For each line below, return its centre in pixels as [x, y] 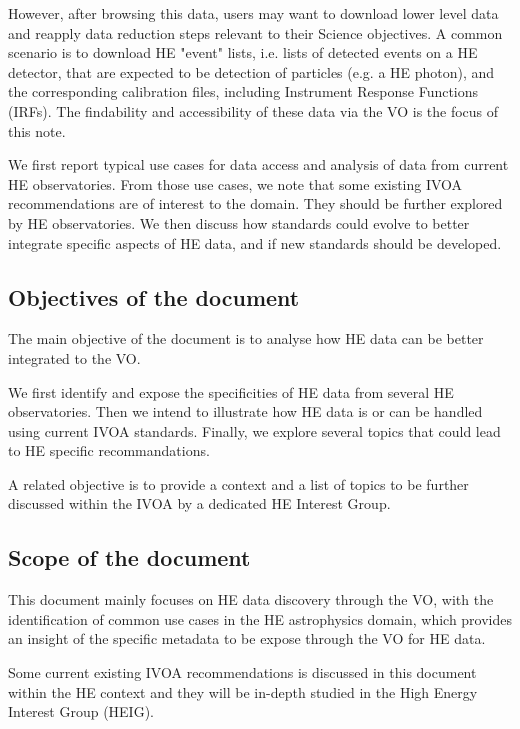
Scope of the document [129, 557]
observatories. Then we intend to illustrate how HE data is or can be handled [245, 411]
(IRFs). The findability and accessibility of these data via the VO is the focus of [253, 110]
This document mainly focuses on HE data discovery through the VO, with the [251, 599]
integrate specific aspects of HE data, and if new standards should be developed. [255, 242]
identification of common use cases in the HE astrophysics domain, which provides [260, 618]
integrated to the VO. [74, 357]
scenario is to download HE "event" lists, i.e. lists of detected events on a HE [243, 52]
